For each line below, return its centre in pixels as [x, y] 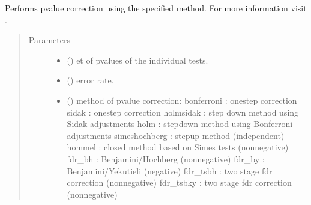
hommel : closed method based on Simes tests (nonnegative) [178, 147]
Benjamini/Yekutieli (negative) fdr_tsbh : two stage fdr [170, 171]
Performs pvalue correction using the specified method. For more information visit [156, 8]
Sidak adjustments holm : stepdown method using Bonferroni [180, 124]
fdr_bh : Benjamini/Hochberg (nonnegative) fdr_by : [166, 159]
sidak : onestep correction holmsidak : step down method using [183, 112]
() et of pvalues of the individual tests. [137, 60]
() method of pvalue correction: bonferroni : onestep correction [182, 100]
